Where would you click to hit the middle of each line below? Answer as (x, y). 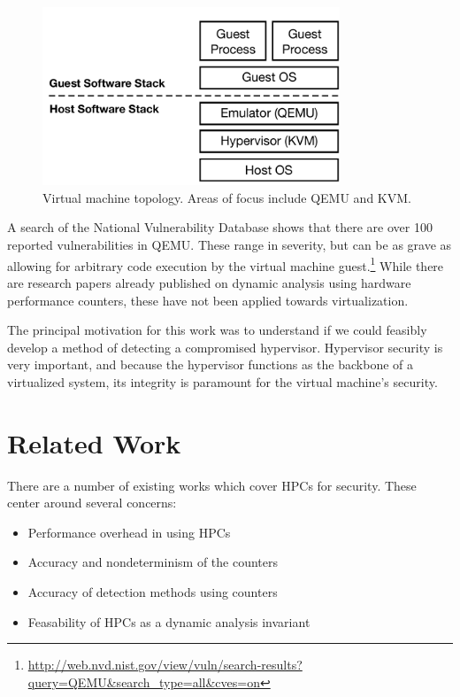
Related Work (94, 442)
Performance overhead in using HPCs (129, 532)
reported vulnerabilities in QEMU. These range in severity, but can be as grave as (230, 245)
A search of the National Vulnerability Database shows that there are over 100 (220, 227)
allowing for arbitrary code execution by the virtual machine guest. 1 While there (226, 264)
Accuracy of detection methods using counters (153, 591)
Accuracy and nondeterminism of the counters (153, 562)
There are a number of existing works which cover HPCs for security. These (212, 485)
